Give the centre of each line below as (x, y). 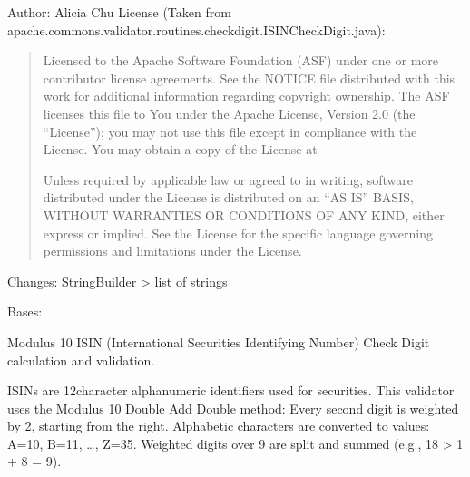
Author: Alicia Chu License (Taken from (119, 12)
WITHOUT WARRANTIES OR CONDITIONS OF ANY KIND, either (244, 214)
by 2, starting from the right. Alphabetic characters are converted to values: (219, 426)
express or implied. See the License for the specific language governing (238, 233)
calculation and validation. (81, 360)
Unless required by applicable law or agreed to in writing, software (228, 179)
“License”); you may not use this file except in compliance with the (230, 131)
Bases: (25, 312)
